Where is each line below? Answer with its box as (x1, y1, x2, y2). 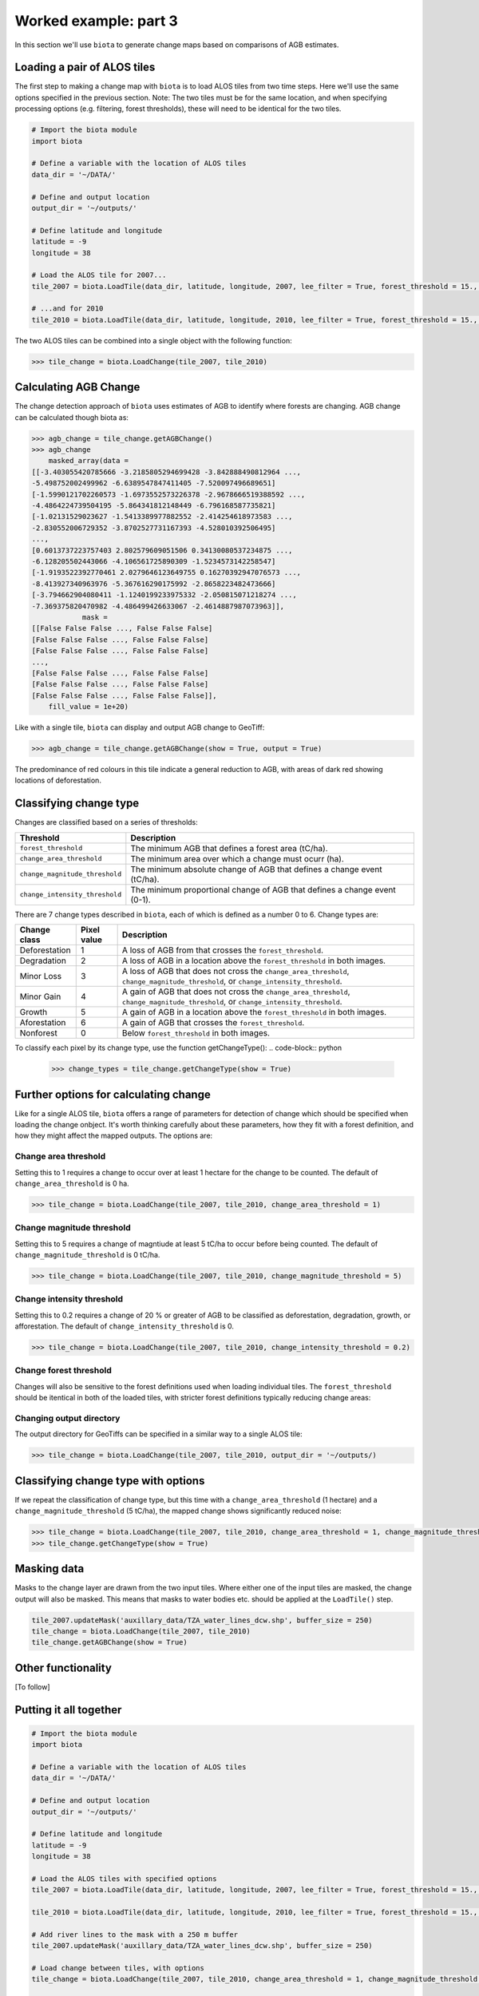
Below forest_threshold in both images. (121, 1028, 271, 1039)
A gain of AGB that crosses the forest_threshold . (121, 1017, 305, 1028)
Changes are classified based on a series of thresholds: (14, 818, 199, 827)
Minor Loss (19, 971, 62, 982)
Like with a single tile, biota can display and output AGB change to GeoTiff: (14, 723, 265, 732)
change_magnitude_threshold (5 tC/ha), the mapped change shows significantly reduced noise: (14, 1506, 342, 1516)
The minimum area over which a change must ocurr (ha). (130, 853, 345, 864)
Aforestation (19, 1017, 66, 1028)
